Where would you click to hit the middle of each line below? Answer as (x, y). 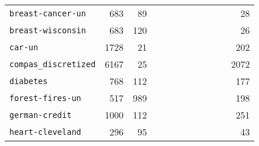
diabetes (29, 81)
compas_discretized (53, 64)
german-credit (41, 115)
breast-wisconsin (48, 30)
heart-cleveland (45, 132)
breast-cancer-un (48, 13)
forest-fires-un (45, 98)
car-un (24, 47)
